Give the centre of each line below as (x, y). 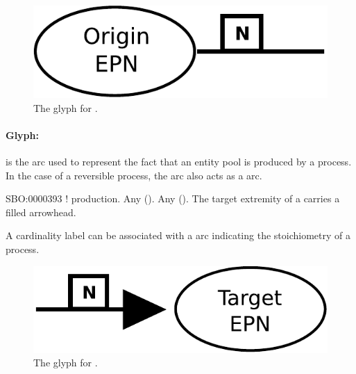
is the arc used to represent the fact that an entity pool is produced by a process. (179, 162)
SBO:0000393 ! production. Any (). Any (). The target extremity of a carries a (173, 198)
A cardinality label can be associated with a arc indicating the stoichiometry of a (178, 235)
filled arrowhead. (41, 212)
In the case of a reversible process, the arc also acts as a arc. (134, 175)
